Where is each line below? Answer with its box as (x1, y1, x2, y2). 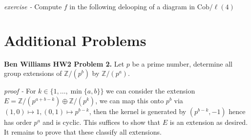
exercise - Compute (4, 1, 62, 11)
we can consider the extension (106, 86, 195, 96)
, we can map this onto (95, 95, 164, 105)
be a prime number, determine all (132, 58, 232, 69)
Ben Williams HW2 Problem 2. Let (4, 58, 125, 69)
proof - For (4, 86, 36, 96)
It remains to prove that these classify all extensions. (4, 126, 162, 137)
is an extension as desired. (169, 117, 248, 127)
